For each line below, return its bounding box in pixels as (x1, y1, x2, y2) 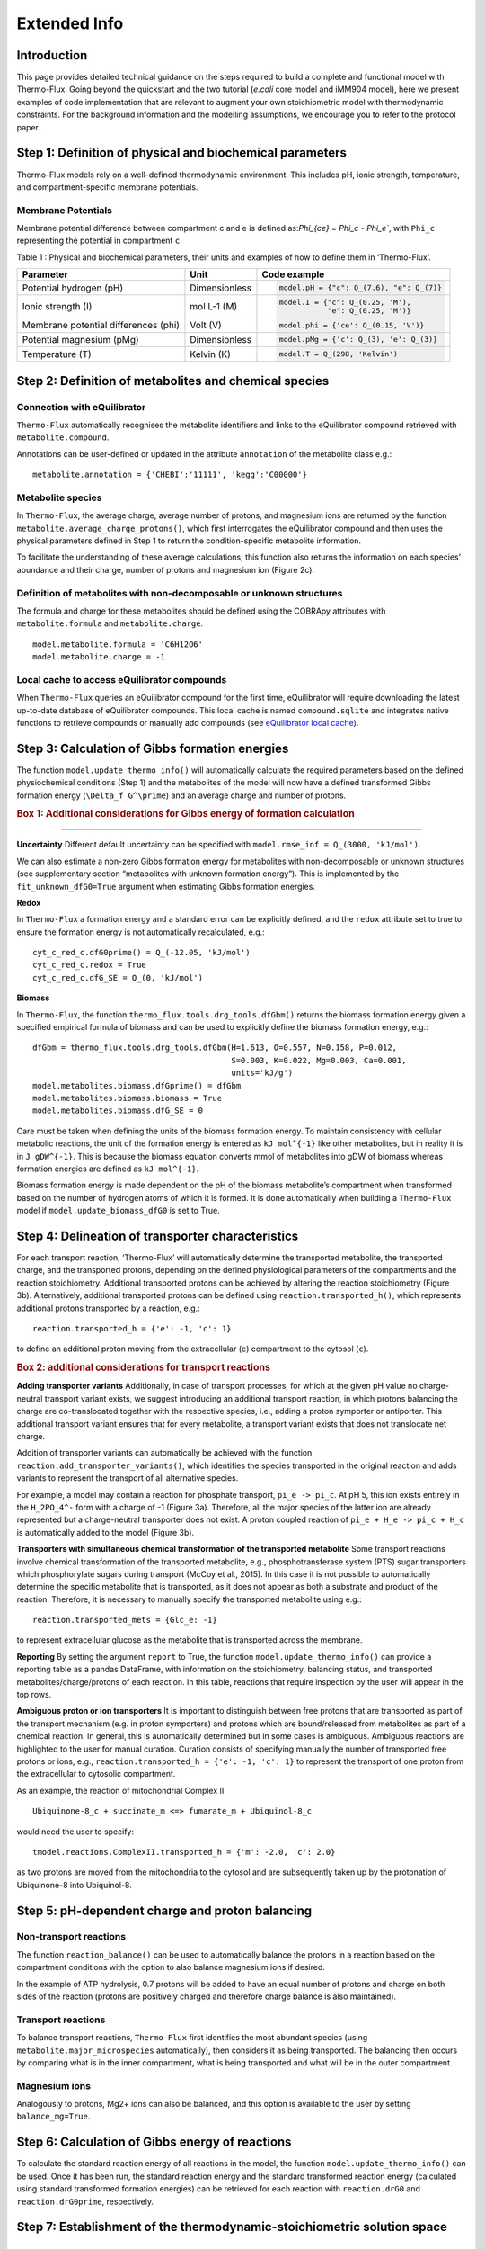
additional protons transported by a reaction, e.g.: (16, 1303, 201, 1313)
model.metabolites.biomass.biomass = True (32, 1093, 223, 1103)
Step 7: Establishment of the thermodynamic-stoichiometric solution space (16, 2219, 448, 2235)
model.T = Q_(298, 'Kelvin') (278, 349, 399, 359)
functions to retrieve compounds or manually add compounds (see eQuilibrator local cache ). (16, 718, 359, 729)
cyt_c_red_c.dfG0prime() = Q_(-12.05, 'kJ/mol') (32, 947, 251, 958)
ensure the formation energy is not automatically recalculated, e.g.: (16, 927, 265, 937)
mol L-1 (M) (190, 300, 238, 312)
